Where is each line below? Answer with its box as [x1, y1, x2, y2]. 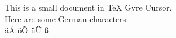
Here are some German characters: [5, 12, 129, 25]
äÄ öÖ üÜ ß [5, 24, 49, 36]
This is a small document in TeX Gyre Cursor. [5, 1, 172, 13]
